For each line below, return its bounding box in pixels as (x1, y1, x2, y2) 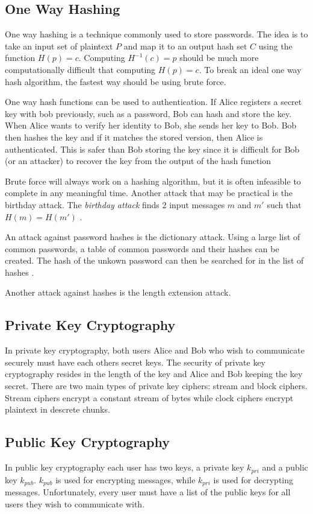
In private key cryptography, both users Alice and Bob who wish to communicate (5, 344, 305, 357)
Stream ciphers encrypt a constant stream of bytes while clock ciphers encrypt (5, 391, 294, 404)
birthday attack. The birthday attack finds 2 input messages (5, 198, 225, 211)
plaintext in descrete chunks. (5, 403, 110, 416)
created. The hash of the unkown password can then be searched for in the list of (5, 254, 304, 267)
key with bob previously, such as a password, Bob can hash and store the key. (5, 107, 292, 119)
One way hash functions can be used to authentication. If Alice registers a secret (5, 95, 302, 108)
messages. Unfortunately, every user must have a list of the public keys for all (5, 485, 291, 498)
